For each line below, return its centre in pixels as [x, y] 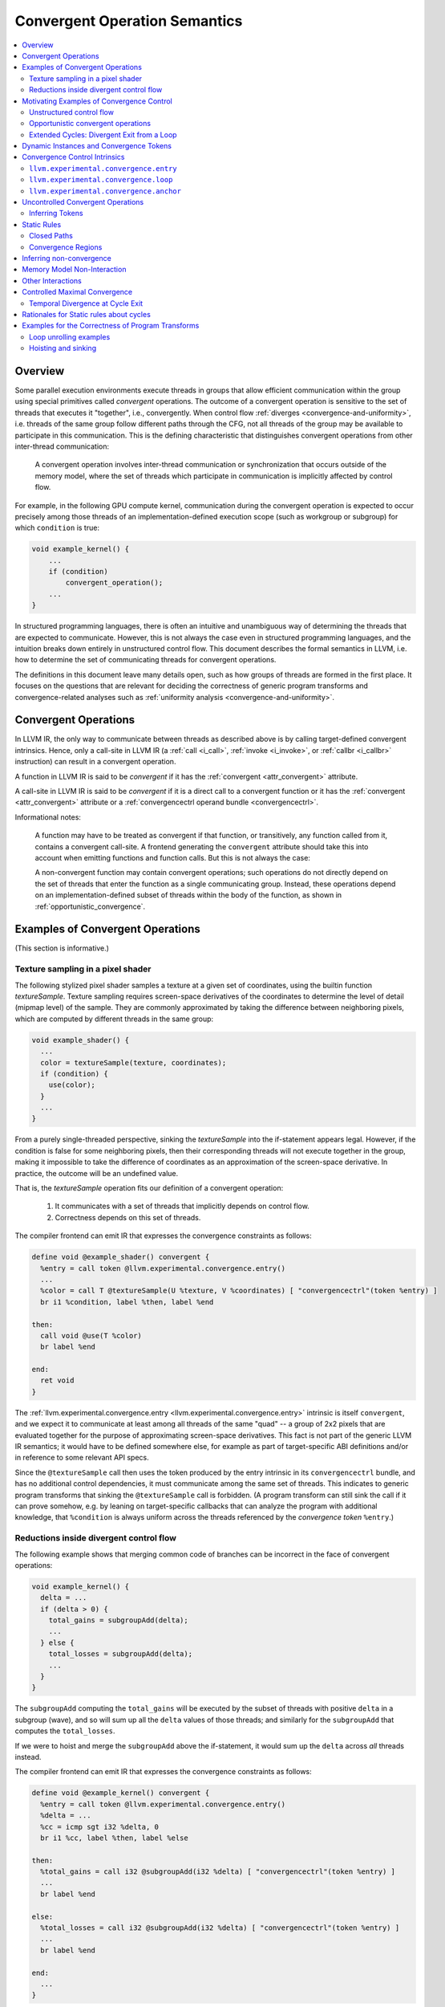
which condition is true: [57, 528]
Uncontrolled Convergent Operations [83, 202]
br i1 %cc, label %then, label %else [114, 1838]
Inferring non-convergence [67, 258]
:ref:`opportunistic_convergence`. [90, 906]
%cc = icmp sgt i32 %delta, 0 [100, 1827]
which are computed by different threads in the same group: [114, 1019]
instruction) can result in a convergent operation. [95, 762]
